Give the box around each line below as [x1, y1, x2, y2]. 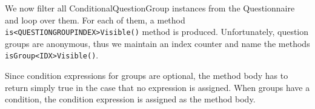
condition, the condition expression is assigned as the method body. [5, 93, 256, 105]
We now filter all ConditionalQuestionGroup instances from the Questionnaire [5, 2, 295, 14]
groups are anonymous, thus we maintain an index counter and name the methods [5, 37, 310, 49]
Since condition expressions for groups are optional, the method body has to [5, 69, 288, 82]
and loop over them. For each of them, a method [5, 13, 185, 26]
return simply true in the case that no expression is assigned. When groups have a [5, 81, 310, 93]
